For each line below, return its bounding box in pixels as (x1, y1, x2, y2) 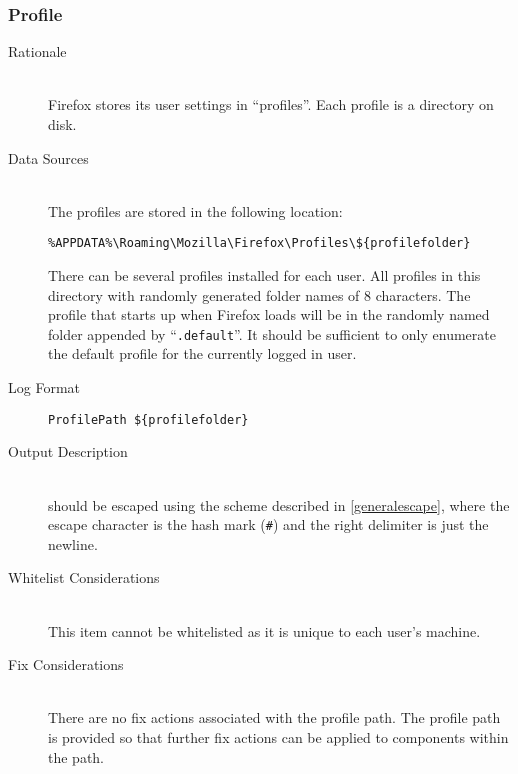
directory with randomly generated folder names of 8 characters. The (48, 284, 471, 305)
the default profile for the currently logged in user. (48, 343, 357, 364)
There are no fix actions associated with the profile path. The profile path (48, 707, 501, 728)
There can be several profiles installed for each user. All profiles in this (48, 265, 481, 286)
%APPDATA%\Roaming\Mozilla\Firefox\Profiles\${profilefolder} (48, 236, 471, 251)
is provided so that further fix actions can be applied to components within (48, 726, 509, 747)
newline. (48, 533, 98, 554)
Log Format (8, 377, 80, 398)
